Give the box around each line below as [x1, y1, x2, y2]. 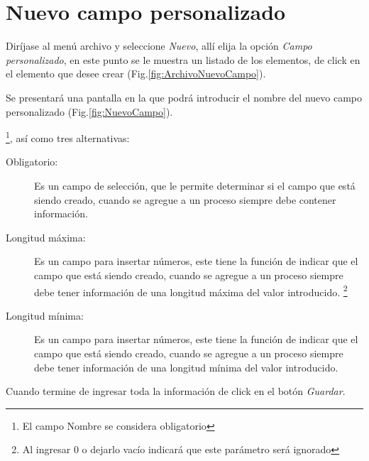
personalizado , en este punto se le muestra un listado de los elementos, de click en [6, 52, 360, 67]
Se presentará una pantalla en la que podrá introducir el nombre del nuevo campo [6, 90, 363, 104]
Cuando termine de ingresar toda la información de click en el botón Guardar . [6, 384, 346, 398]
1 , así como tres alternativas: [6, 129, 130, 145]
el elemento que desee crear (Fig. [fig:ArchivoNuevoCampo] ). [6, 66, 266, 81]
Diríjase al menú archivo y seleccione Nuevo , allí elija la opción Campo [6, 38, 312, 53]
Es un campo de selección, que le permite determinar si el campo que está [34, 178, 356, 192]
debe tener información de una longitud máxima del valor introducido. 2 [34, 282, 348, 299]
